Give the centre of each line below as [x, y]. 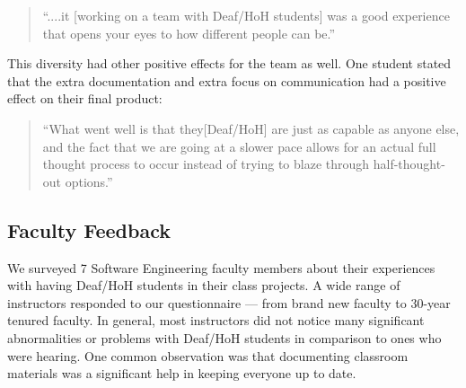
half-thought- [409, 164]
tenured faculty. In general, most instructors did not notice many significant [216, 320]
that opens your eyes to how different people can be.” [189, 33]
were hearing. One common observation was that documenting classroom [208, 355]
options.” [89, 181]
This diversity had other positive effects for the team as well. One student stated [229, 63]
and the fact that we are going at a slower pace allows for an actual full [239, 146]
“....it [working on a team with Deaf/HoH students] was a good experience [246, 15]
